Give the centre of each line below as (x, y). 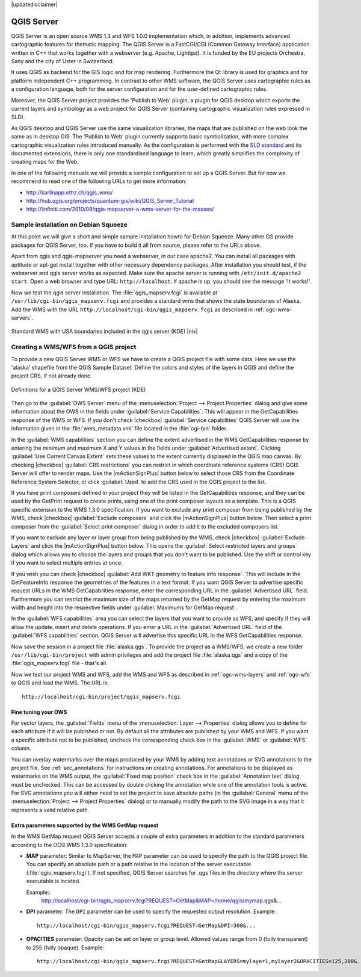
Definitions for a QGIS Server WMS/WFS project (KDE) (79, 389)
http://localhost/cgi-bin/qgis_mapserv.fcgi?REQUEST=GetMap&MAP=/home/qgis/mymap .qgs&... (162, 901)
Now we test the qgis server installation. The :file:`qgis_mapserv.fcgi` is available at (114, 293)
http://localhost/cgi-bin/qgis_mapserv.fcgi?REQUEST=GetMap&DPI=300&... (146, 925)
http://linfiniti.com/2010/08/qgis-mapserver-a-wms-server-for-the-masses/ (120, 209)
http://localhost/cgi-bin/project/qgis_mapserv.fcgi (101, 696)
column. (21, 748)
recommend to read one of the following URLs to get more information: (99, 181)
